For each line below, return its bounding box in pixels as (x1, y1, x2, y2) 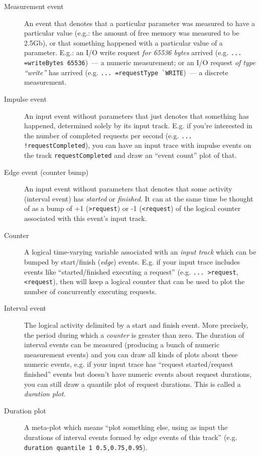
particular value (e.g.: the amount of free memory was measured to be (24, 28, 239, 38)
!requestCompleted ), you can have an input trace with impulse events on (24, 140, 251, 150)
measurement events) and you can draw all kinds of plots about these (24, 349, 238, 359)
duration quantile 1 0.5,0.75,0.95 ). (24, 441, 148, 452)
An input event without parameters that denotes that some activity (24, 183, 232, 194)
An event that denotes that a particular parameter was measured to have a (24, 18, 255, 28)
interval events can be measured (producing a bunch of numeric (24, 339, 220, 350)
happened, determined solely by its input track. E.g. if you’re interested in (24, 120, 252, 131)
